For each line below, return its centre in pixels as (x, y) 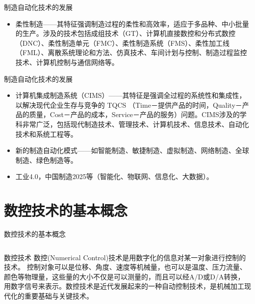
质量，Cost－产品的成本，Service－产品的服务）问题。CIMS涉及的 (134, 114)
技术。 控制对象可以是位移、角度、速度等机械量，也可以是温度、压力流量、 (125, 267)
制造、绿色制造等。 (46, 160)
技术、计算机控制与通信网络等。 (67, 62)
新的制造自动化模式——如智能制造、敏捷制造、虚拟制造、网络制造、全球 (132, 150)
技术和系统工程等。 (46, 134)
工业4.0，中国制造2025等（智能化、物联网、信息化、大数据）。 (114, 176)
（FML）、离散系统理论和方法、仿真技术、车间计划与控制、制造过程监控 (131, 52)
